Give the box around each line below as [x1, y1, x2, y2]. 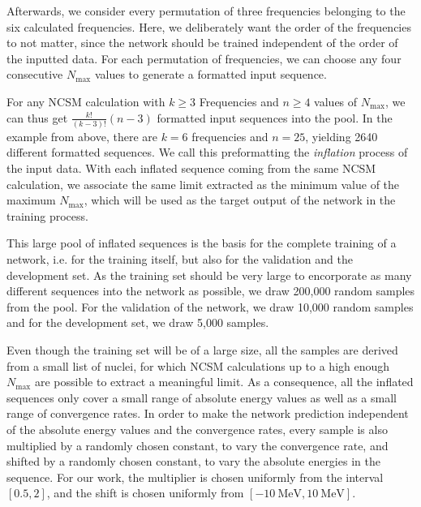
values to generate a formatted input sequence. [94, 66, 327, 83]
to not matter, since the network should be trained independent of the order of [6, 34, 398, 51]
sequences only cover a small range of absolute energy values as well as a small [6, 389, 397, 406]
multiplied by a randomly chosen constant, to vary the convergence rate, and [6, 436, 389, 453]
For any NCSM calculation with [6, 92, 165, 110]
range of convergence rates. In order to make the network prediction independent [6, 405, 409, 422]
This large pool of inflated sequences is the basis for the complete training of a [6, 234, 397, 251]
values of [314, 92, 358, 110]
